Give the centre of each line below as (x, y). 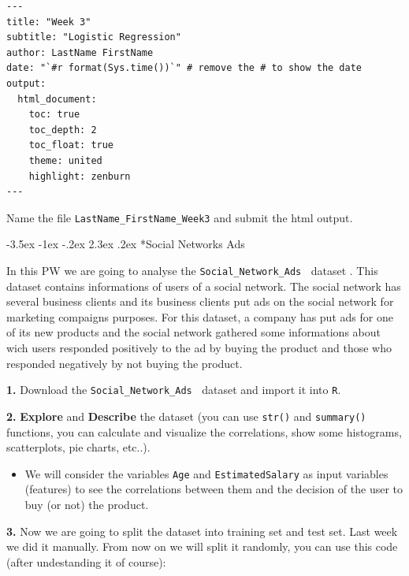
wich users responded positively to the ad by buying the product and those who (199, 347)
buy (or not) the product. (87, 504)
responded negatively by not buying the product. (125, 363)
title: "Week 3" (49, 22)
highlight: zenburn (80, 176)
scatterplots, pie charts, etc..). (78, 447)
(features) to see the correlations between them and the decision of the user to (214, 489)
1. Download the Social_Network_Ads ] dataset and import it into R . (174, 390)
